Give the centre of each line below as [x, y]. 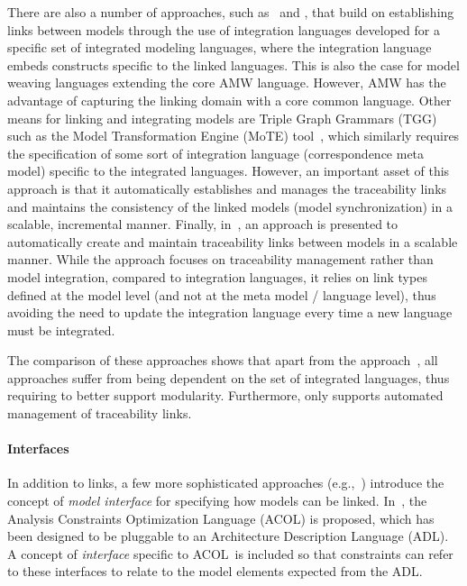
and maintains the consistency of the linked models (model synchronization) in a [230, 206]
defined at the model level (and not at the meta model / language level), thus [222, 294]
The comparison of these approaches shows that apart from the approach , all [223, 360]
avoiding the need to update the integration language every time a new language [230, 312]
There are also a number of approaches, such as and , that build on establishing [231, 12]
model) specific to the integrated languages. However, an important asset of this [229, 171]
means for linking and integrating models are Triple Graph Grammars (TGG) [222, 118]
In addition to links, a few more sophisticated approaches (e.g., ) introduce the [226, 483]
